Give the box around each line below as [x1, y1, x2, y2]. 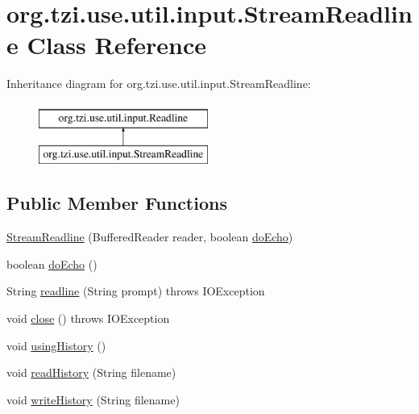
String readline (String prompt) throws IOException [6, 282, 265, 299]
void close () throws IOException [6, 310, 170, 327]
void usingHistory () [6, 337, 106, 353]
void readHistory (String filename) [6, 364, 176, 381]
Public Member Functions [6, 190, 227, 215]
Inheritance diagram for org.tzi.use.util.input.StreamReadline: [6, 75, 311, 92]
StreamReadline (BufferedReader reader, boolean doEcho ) [6, 228, 293, 245]
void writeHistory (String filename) [6, 391, 180, 408]
